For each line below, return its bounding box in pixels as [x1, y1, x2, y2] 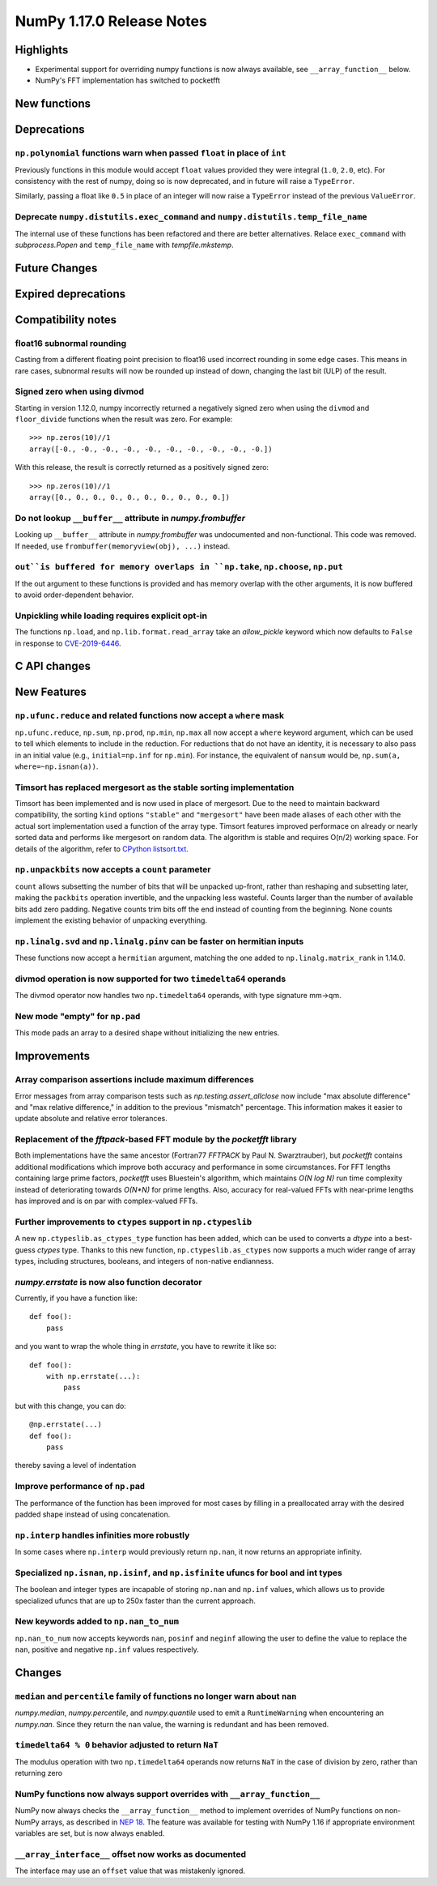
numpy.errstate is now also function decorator [15, 1276, 202, 1287]
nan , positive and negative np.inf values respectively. [15, 1645, 200, 1654]
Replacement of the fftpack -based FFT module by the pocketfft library [15, 1134, 297, 1146]
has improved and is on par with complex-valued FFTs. [15, 1196, 198, 1206]
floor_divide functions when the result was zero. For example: [15, 414, 233, 425]
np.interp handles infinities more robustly [15, 1530, 190, 1541]
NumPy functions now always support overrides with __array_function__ [15, 1788, 320, 1799]
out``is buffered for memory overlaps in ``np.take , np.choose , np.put [15, 561, 344, 573]
